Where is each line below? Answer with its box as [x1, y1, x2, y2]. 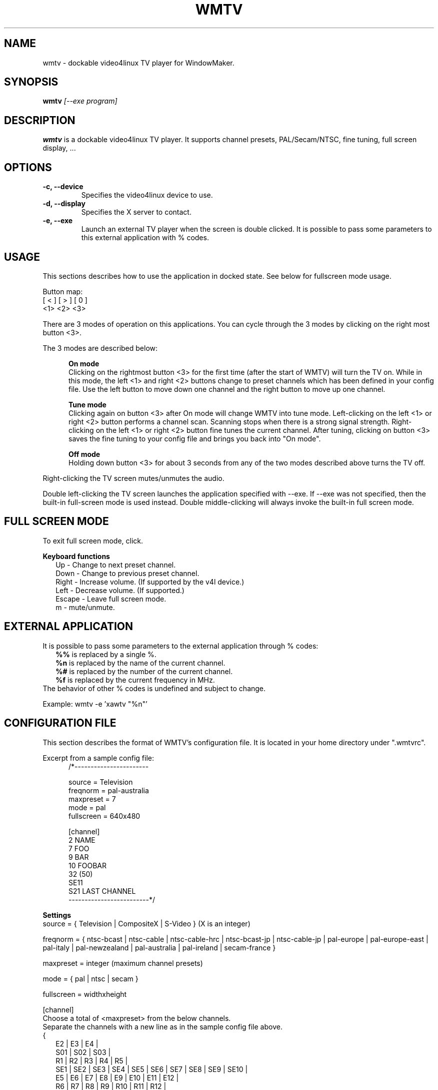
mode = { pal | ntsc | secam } [42, 974, 138, 983]
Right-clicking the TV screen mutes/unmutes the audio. [42, 473, 224, 482]
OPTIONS [4, 161, 52, 174]
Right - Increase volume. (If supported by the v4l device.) [55, 577, 244, 586]
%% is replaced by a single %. [55, 650, 156, 659]
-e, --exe [42, 216, 73, 225]
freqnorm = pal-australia [68, 786, 149, 795]
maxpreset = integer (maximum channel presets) [42, 958, 203, 967]
